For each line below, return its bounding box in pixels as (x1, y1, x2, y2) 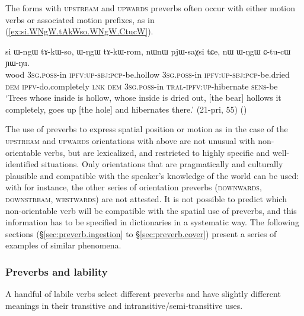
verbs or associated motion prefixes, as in (5, 13, 155, 25)
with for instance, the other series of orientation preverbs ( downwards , (5, 181, 262, 193)
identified (5, 158, 39, 170)
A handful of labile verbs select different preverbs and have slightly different (5, 288, 281, 300)
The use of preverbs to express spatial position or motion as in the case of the (5, 123, 288, 135)
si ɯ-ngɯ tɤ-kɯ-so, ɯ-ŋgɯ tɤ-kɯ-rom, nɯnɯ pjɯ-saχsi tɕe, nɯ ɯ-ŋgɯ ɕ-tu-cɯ (5, 44, 291, 57)
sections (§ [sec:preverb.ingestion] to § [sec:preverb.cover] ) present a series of (5, 227, 277, 240)
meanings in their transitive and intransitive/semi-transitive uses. (5, 299, 243, 311)
